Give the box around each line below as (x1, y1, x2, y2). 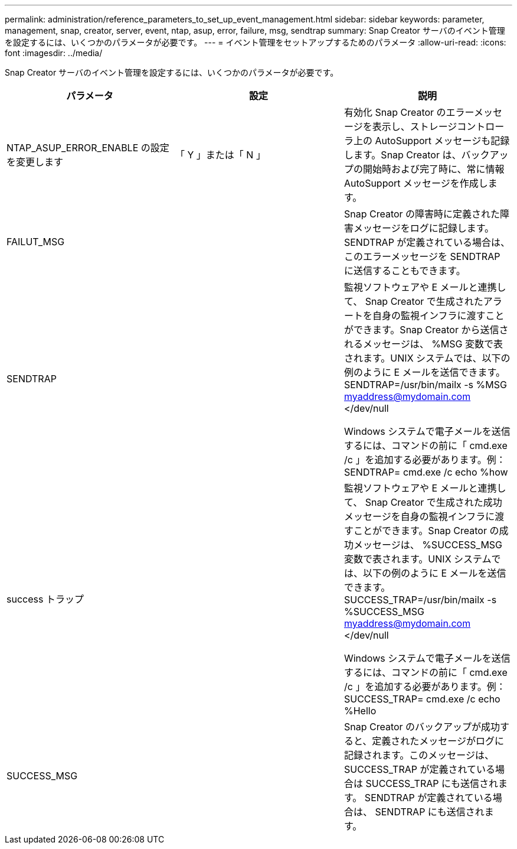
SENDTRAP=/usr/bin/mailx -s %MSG (343, 379, 507, 391)
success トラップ (6, 593, 84, 605)
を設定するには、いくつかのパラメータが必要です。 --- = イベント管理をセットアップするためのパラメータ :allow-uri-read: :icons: (5, 37, 506, 47)
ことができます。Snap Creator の (353, 525, 499, 536)
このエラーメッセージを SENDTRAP (343, 251, 500, 262)
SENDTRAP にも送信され (375, 806, 485, 818)
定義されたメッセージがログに (372, 735, 505, 747)
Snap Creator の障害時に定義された (343, 208, 500, 220)
